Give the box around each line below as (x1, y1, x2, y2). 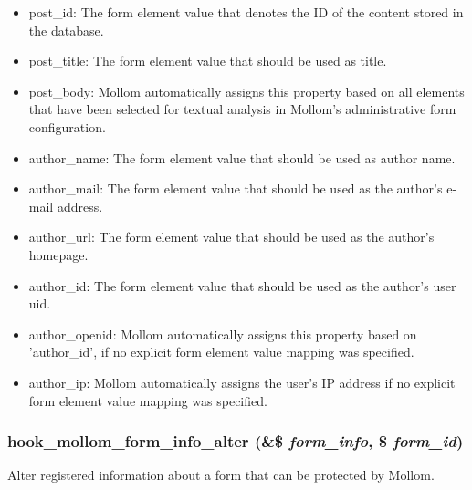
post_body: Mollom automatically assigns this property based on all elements (28, 81, 465, 100)
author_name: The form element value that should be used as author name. (28, 148, 456, 167)
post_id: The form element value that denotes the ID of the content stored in (28, 3, 464, 21)
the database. (28, 20, 104, 39)
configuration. (28, 117, 106, 136)
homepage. (28, 245, 89, 264)
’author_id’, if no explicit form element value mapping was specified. (28, 342, 414, 361)
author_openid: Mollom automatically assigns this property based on (28, 324, 417, 343)
